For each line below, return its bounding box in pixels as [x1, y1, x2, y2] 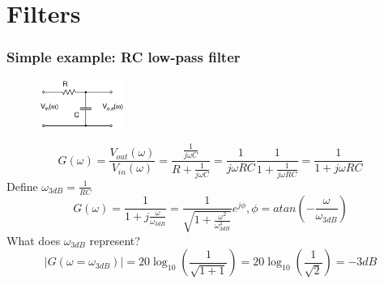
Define [6, 177, 38, 194]
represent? [89, 231, 140, 248]
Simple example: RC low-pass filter [6, 47, 241, 67]
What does [6, 231, 61, 248]
